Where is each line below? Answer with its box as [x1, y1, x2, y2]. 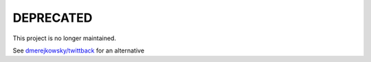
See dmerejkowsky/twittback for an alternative [12, 46, 144, 55]
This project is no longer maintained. [12, 34, 117, 42]
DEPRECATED [12, 10, 93, 25]
